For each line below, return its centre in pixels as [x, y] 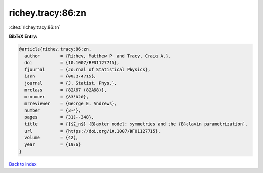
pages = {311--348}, [59, 117]
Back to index [23, 164]
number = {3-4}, [53, 110]
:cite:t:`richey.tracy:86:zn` [35, 27]
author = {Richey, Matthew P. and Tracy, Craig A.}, [98, 56]
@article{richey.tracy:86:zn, [55, 49]
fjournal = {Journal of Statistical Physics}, [87, 70]
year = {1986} [53, 144]
